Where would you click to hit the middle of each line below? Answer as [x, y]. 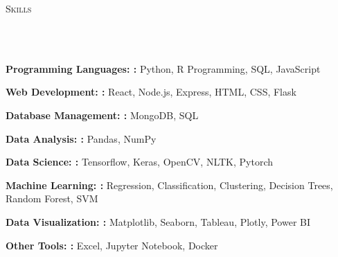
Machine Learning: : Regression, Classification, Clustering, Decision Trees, [169, 185]
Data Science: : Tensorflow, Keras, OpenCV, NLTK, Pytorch [140, 162]
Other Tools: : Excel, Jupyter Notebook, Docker [112, 245]
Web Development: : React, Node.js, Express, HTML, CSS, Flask [151, 92]
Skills [19, 8]
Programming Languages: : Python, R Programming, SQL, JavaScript [163, 68]
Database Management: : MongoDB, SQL [102, 115]
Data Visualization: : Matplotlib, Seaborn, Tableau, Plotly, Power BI [158, 221]
